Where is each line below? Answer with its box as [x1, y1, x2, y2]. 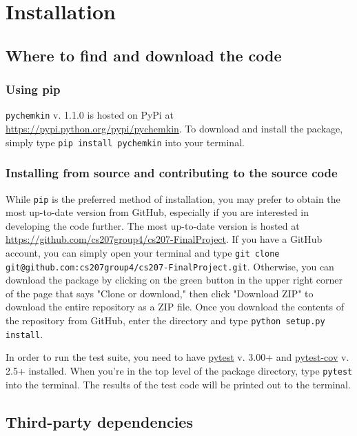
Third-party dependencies [6, 410, 193, 432]
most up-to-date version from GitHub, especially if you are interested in [6, 205, 309, 219]
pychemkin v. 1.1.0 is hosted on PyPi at [6, 108, 174, 122]
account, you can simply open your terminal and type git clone [6, 245, 280, 259]
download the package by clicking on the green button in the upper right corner [6, 272, 343, 287]
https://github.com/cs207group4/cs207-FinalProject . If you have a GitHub [6, 232, 323, 246]
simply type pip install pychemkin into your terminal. [6, 135, 245, 149]
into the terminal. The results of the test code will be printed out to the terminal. [6, 377, 351, 391]
